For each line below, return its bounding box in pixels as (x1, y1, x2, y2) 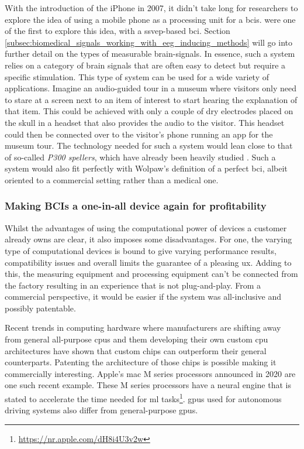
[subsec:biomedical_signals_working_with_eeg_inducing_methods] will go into (5, 36, 293, 48)
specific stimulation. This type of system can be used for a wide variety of (5, 70, 270, 83)
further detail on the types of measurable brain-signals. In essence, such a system (5, 47, 295, 60)
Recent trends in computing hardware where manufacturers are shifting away (5, 321, 281, 334)
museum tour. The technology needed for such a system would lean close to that (5, 139, 293, 152)
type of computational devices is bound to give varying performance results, (5, 244, 277, 256)
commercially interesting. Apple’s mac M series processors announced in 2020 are (5, 367, 296, 379)
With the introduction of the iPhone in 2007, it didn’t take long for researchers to (5, 2, 298, 13)
